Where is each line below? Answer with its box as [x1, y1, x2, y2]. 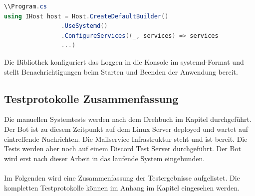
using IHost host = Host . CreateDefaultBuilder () [4, 12, 169, 20]
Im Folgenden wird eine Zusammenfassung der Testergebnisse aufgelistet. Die [4, 172, 240, 183]
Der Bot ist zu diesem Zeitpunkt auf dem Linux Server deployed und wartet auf [4, 123, 248, 134]
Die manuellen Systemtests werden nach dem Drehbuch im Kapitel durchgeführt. [4, 114, 252, 124]
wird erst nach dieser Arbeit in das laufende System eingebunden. [4, 153, 205, 163]
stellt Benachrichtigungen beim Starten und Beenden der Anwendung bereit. [4, 66, 238, 77]
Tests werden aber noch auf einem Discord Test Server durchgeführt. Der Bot [4, 143, 241, 154]
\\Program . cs [4, 3, 47, 10]
